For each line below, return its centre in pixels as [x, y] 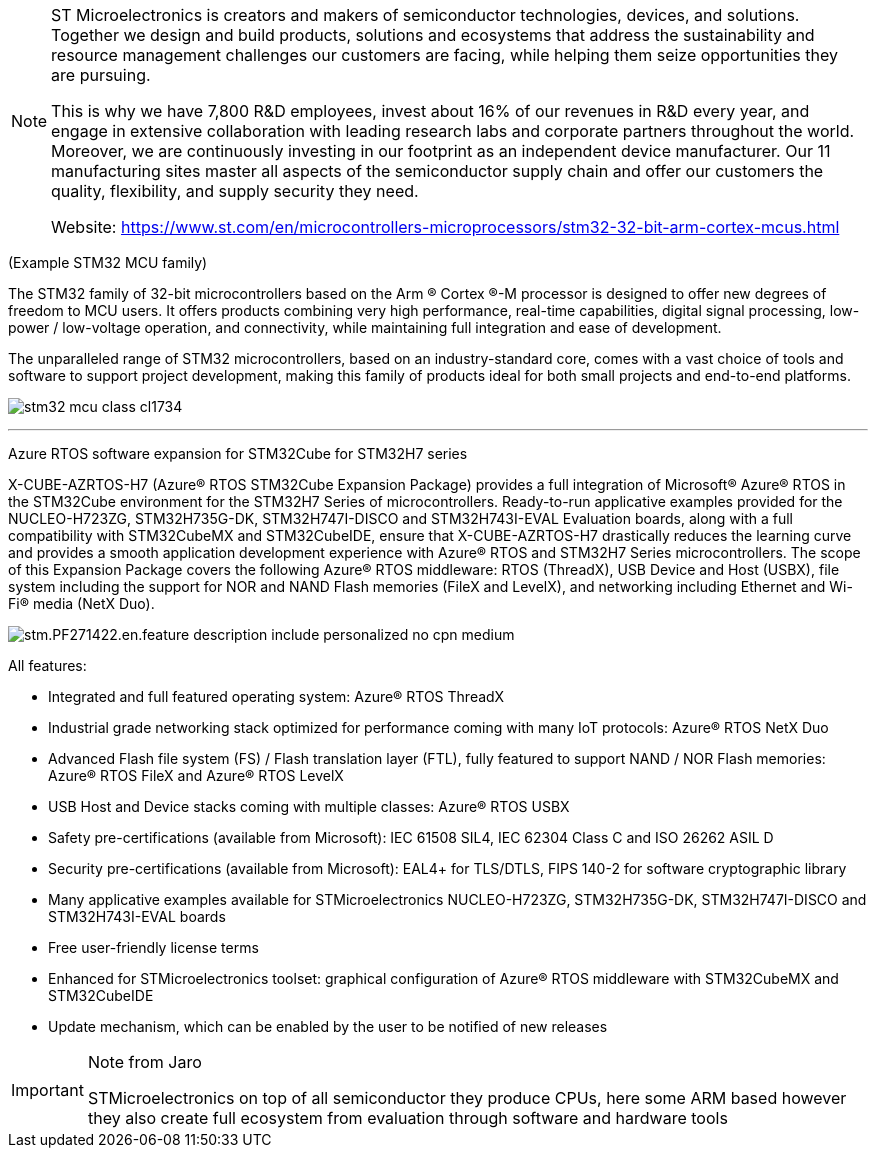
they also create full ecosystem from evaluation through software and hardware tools [407, 1118]
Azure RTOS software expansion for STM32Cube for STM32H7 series [238, 453]
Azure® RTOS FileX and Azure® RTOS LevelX [196, 775]
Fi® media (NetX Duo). [81, 603]
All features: [47, 665]
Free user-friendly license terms [153, 947]
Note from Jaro [144, 1062]
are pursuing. [101, 75]
